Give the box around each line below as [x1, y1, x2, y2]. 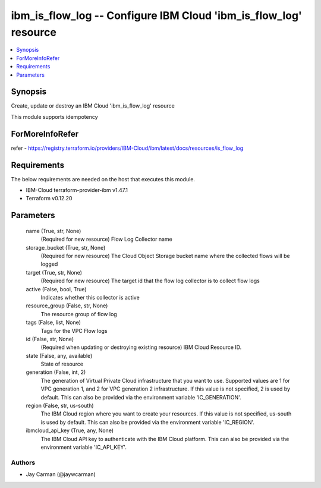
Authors [11, 458, 36, 467]
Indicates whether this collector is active [40, 294, 140, 301]
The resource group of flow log [40, 310, 117, 317]
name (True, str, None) [26, 227, 81, 234]
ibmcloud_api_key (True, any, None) [26, 427, 114, 434]
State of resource [40, 360, 84, 368]
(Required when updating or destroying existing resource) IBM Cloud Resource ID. [40, 344, 242, 351]
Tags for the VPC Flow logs [40, 327, 108, 334]
